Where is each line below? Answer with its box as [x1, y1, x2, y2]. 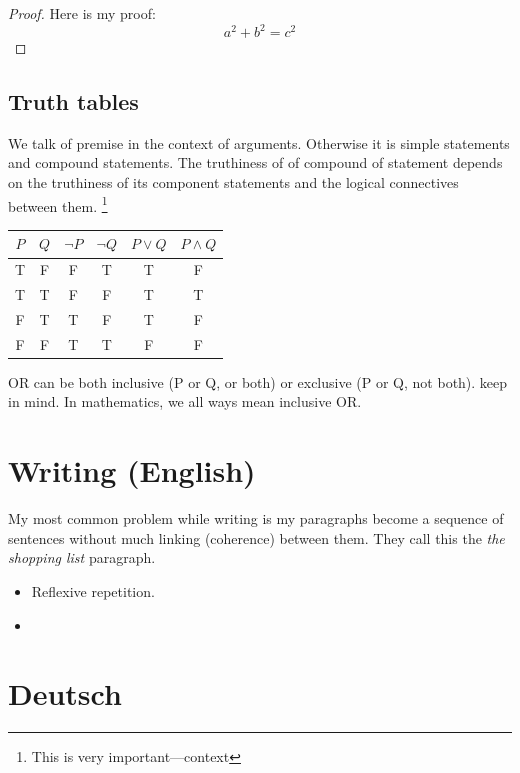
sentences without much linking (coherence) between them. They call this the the [8, 527, 505, 548]
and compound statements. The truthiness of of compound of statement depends [8, 152, 503, 173]
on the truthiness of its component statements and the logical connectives [8, 172, 459, 193]
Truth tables [8, 86, 139, 117]
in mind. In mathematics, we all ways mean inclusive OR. [8, 391, 362, 412]
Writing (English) [8, 450, 256, 491]
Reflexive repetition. [31, 580, 155, 601]
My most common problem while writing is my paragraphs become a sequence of [8, 508, 504, 529]
